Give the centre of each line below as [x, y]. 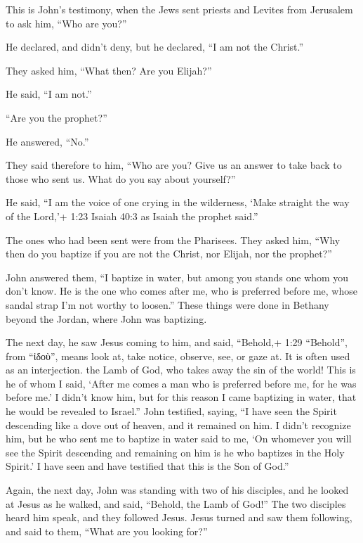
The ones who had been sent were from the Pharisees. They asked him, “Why [173, 239]
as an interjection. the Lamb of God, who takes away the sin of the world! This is [181, 370]
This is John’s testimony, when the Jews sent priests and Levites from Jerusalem [179, 9]
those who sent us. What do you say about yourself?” [121, 178]
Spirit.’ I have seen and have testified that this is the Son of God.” [147, 466]
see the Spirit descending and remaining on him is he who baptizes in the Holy [175, 452]
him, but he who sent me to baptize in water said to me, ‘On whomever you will [179, 439]
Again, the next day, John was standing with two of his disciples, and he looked [177, 490]
